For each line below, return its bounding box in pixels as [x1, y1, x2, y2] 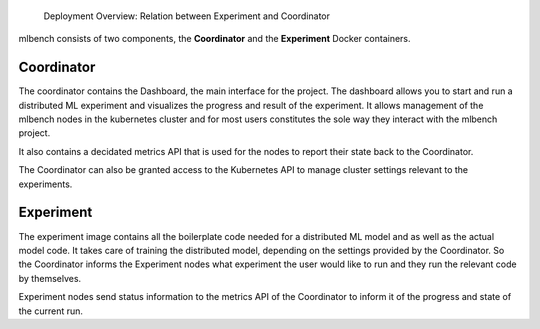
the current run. [18, 305, 84, 317]
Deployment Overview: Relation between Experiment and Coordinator [43, 10, 330, 22]
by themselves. [18, 272, 82, 284]
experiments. [18, 178, 73, 190]
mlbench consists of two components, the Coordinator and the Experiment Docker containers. [18, 33, 411, 45]
